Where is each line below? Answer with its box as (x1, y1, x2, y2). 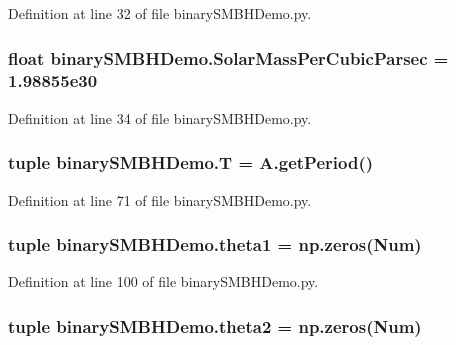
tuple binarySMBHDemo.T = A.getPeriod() (8, 150, 374, 175)
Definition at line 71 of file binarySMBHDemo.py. (8, 189, 312, 210)
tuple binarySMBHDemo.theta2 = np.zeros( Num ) (8, 313, 422, 338)
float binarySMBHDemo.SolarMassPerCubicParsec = (8, 45, 449, 70)
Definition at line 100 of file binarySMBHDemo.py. (8, 271, 319, 292)
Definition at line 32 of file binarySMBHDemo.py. (8, 3, 312, 23)
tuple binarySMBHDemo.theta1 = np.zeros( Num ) (8, 232, 422, 257)
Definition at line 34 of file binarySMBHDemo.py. (8, 107, 312, 128)
